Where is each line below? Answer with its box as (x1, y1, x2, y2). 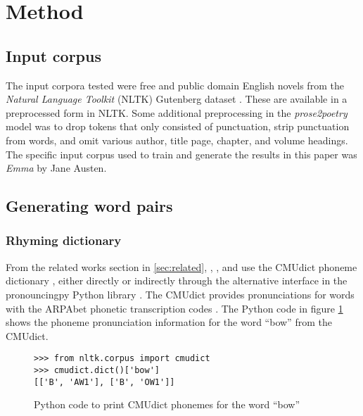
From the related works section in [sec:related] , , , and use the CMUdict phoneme (6, 259, 357, 274)
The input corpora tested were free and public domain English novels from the (6, 77, 344, 92)
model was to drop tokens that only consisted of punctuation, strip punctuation (6, 119, 350, 134)
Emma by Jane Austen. (6, 160, 107, 175)
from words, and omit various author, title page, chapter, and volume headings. (6, 132, 348, 147)
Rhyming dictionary (6, 232, 122, 249)
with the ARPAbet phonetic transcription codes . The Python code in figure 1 (6, 301, 343, 315)
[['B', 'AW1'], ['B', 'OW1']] (34, 377, 175, 387)
